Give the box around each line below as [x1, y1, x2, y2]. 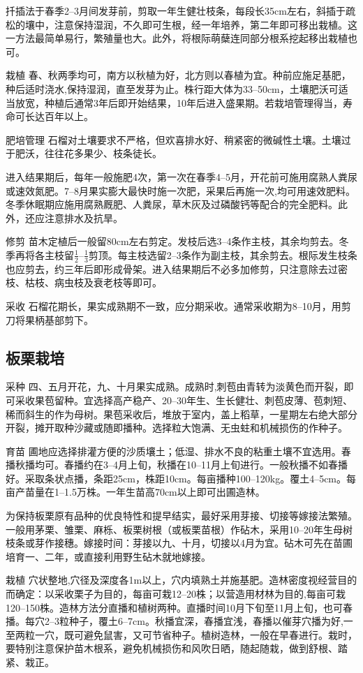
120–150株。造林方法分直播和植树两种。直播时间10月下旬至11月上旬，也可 [6, 600, 343, 614]
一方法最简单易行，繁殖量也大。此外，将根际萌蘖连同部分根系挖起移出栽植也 [6, 31, 357, 45]
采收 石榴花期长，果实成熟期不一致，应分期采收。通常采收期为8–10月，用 [6, 298, 341, 313]
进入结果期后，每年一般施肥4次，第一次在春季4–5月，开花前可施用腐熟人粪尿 [6, 169, 357, 184]
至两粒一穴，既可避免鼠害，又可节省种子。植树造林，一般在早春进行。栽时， [6, 627, 357, 642]
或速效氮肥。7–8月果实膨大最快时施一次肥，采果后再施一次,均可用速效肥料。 [6, 183, 355, 198]
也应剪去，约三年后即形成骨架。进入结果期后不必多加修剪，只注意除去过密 [6, 261, 348, 276]
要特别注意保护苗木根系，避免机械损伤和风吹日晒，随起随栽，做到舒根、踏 [6, 641, 348, 656]
